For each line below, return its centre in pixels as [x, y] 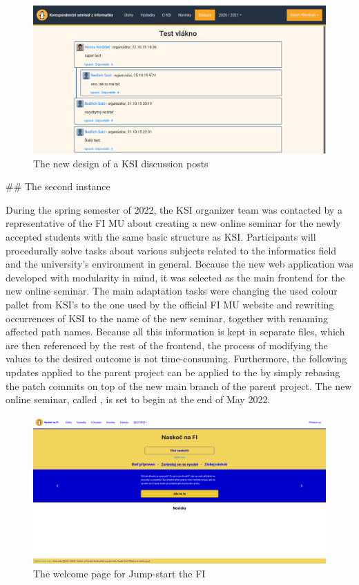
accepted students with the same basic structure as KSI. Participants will [161, 237]
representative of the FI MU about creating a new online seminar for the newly [173, 223]
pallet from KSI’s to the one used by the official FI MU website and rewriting [170, 304]
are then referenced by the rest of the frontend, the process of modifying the [167, 345]
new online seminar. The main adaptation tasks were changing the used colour [172, 291]
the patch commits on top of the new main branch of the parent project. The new [179, 386]
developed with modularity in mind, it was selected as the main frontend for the [175, 277]
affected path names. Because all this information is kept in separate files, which [175, 332]
